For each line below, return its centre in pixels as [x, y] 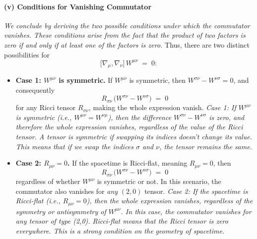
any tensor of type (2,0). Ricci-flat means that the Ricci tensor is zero [122, 221]
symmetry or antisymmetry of [61, 211]
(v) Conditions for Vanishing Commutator [78, 6]
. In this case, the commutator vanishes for [186, 211]
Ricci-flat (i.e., [38, 201]
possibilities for [27, 54]
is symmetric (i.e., [44, 117]
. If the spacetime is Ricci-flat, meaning [128, 163]
